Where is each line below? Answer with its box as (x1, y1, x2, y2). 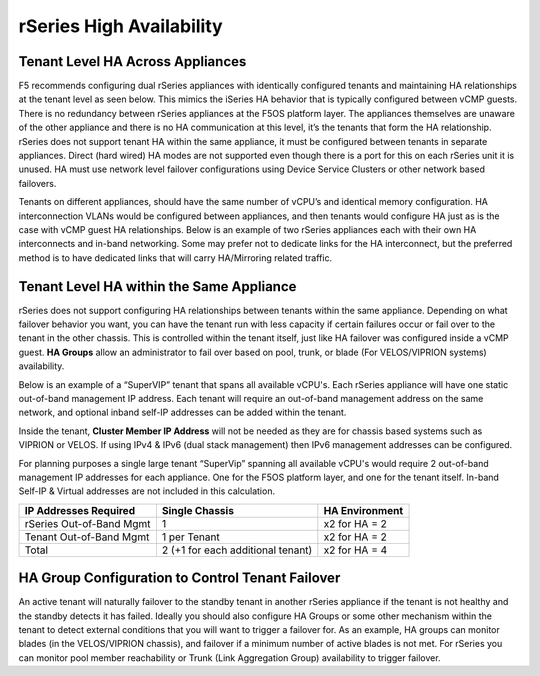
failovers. (18, 177, 57, 189)
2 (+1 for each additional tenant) (161, 543, 313, 557)
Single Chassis (161, 503, 235, 517)
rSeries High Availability (18, 15, 224, 37)
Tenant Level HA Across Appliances (18, 53, 247, 70)
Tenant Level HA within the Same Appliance (18, 278, 297, 295)
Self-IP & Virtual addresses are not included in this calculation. (18, 485, 275, 497)
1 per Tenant (161, 530, 220, 544)
